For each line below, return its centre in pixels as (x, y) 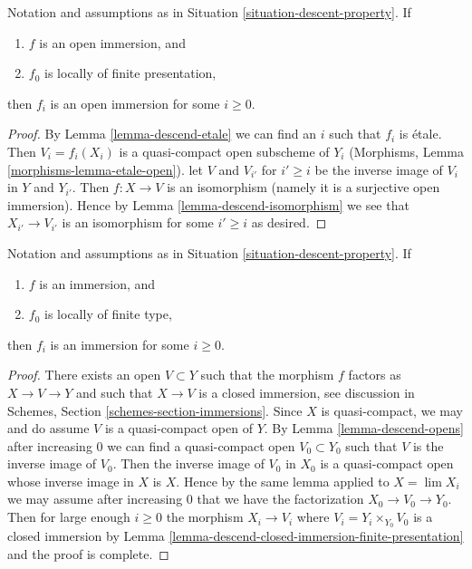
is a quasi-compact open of (178, 428)
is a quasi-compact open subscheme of (224, 151)
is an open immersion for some (135, 103)
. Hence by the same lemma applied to (283, 481)
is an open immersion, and (112, 42)
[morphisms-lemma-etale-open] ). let (106, 169)
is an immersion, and (97, 283)
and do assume (48, 428)
